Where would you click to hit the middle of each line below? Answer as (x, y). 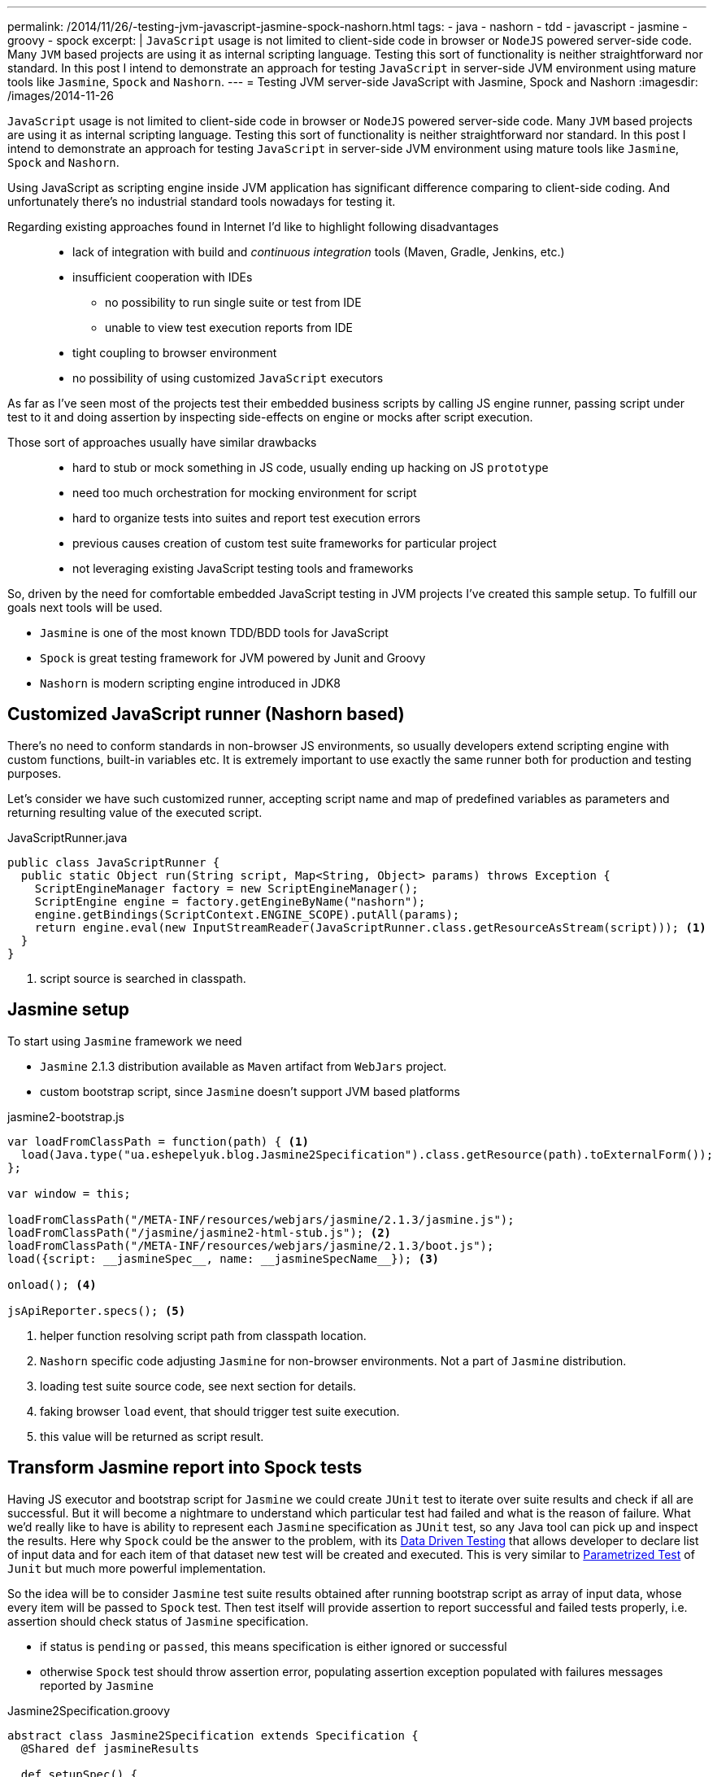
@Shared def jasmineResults (110, 1748)
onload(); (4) (52, 1284)
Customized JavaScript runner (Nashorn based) (206, 714)
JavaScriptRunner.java (67, 837)
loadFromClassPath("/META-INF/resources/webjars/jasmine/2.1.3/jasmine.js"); (261, 1219)
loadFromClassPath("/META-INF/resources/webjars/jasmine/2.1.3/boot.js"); (251, 1245)
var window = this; (69, 1193)
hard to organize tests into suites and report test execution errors (247, 518)
